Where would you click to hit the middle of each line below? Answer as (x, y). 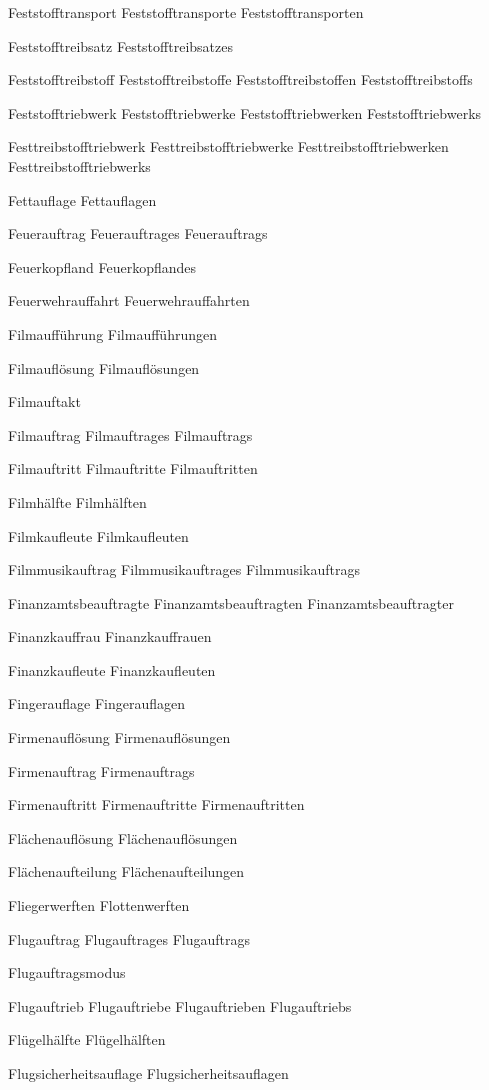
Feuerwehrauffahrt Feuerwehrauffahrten (129, 300)
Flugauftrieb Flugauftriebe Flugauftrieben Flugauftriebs (180, 1005)
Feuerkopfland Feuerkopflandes (102, 266)
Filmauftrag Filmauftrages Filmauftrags (130, 434)
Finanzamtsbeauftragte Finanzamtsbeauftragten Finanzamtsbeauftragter (231, 602)
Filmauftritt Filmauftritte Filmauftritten (133, 468)
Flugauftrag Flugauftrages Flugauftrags (129, 938)
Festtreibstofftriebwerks (79, 165)
